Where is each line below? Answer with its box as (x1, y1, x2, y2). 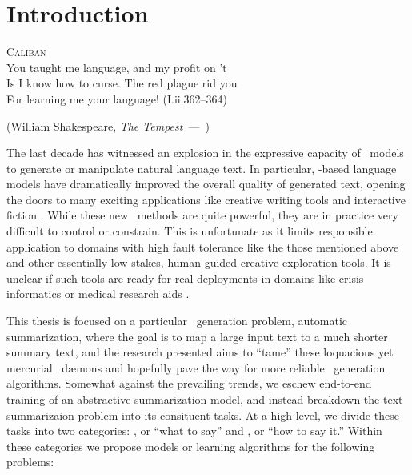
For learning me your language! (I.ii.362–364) (6, 90, 228, 107)
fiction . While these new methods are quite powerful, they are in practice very (6, 207, 398, 223)
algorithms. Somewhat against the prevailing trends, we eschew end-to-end (6, 375, 372, 392)
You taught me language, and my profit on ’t (6, 58, 227, 75)
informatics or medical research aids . (6, 285, 190, 302)
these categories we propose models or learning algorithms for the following (6, 437, 375, 454)
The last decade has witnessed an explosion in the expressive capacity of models (6, 144, 404, 161)
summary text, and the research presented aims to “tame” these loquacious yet (6, 344, 394, 360)
